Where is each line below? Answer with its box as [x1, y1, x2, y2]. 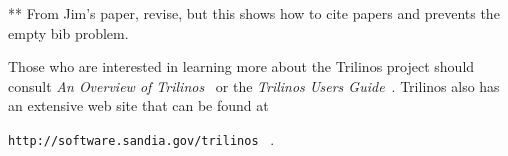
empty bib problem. [8, 22, 129, 43]
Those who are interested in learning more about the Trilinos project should [8, 56, 475, 77]
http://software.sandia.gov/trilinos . [8, 128, 275, 149]
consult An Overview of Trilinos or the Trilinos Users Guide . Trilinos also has [8, 75, 500, 96]
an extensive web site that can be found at [8, 95, 269, 116]
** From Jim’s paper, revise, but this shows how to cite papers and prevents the [8, 3, 500, 23]
